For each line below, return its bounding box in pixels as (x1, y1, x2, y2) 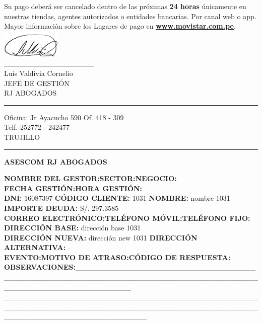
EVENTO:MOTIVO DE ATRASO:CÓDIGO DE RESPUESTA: (4, 252, 231, 262)
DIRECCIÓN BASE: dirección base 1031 (4, 222, 141, 233)
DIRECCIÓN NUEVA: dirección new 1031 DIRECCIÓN (4, 232, 198, 242)
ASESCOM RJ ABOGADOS (4, 156, 107, 167)
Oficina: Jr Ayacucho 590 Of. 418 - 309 (4, 112, 124, 122)
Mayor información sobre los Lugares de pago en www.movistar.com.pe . (4, 21, 236, 31)
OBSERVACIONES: (4, 262, 76, 272)
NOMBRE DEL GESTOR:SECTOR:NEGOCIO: (4, 173, 177, 184)
